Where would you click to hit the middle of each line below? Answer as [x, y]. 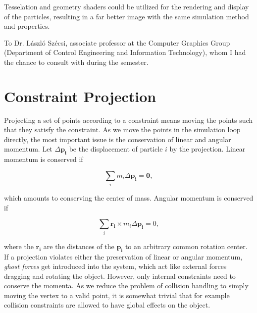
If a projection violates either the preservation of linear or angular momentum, [123, 256]
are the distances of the [79, 246]
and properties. [27, 26]
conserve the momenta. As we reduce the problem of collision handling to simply [126, 286]
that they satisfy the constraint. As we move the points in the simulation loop [122, 130]
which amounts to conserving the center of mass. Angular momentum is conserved [129, 198]
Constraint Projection [80, 96]
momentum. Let [28, 149]
